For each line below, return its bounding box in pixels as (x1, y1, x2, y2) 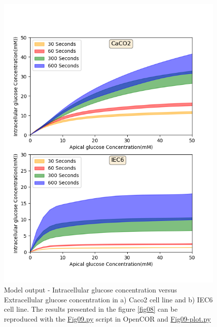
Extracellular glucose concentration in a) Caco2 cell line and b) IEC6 (4, 294, 213, 304)
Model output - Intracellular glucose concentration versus (4, 284, 177, 294)
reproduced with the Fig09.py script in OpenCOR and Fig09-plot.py (4, 313, 211, 324)
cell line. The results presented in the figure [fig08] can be (4, 304, 178, 314)
